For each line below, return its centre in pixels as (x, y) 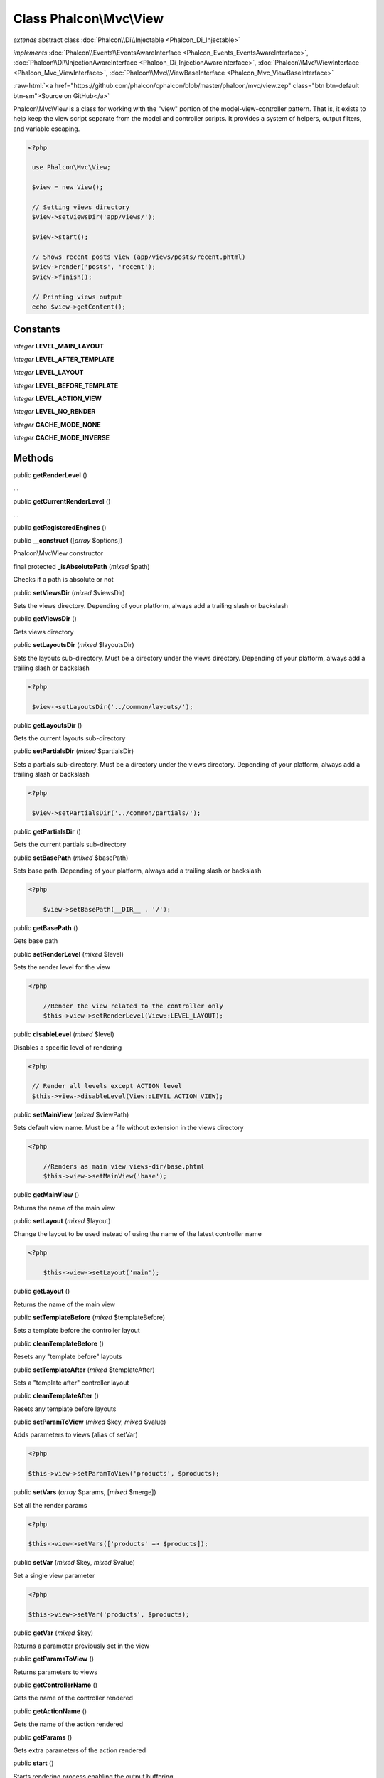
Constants (37, 330)
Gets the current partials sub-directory (70, 845)
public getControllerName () (55, 1685)
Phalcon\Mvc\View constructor (58, 553)
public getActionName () (50, 1711)
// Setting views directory (81, 207)
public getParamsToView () (54, 1659)
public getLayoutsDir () (48, 725)
